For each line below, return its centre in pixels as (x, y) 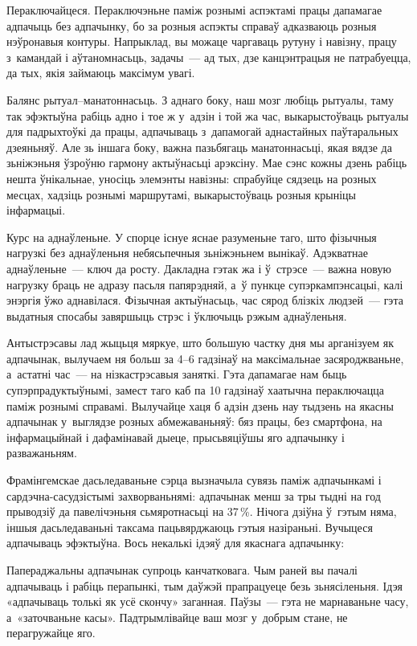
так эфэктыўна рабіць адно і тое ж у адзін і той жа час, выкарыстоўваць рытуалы (208, 115)
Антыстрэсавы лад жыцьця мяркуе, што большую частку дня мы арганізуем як (200, 343)
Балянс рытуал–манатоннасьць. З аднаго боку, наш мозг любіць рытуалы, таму (200, 99)
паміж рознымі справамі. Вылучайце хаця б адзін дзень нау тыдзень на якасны (200, 405)
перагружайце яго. (51, 633)
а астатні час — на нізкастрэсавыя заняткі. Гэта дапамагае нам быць (177, 374)
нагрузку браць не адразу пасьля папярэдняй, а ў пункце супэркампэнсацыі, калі (205, 284)
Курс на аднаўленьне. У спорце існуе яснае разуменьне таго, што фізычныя (192, 237)
